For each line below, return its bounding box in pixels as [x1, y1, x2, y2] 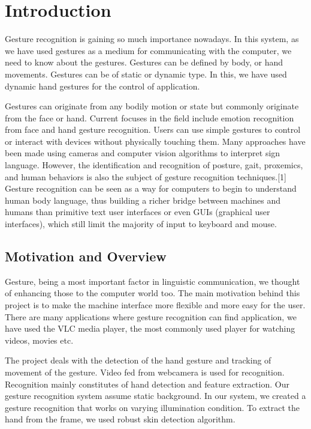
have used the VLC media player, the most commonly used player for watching [5, 322, 295, 335]
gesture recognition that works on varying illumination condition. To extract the [5, 401, 300, 413]
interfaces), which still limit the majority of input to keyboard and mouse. [5, 218, 277, 230]
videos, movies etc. [5, 333, 74, 346]
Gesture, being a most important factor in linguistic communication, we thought [5, 275, 300, 287]
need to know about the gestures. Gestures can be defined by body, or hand [5, 56, 283, 68]
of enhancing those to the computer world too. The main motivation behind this [5, 287, 300, 299]
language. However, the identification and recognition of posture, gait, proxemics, [5, 159, 303, 171]
